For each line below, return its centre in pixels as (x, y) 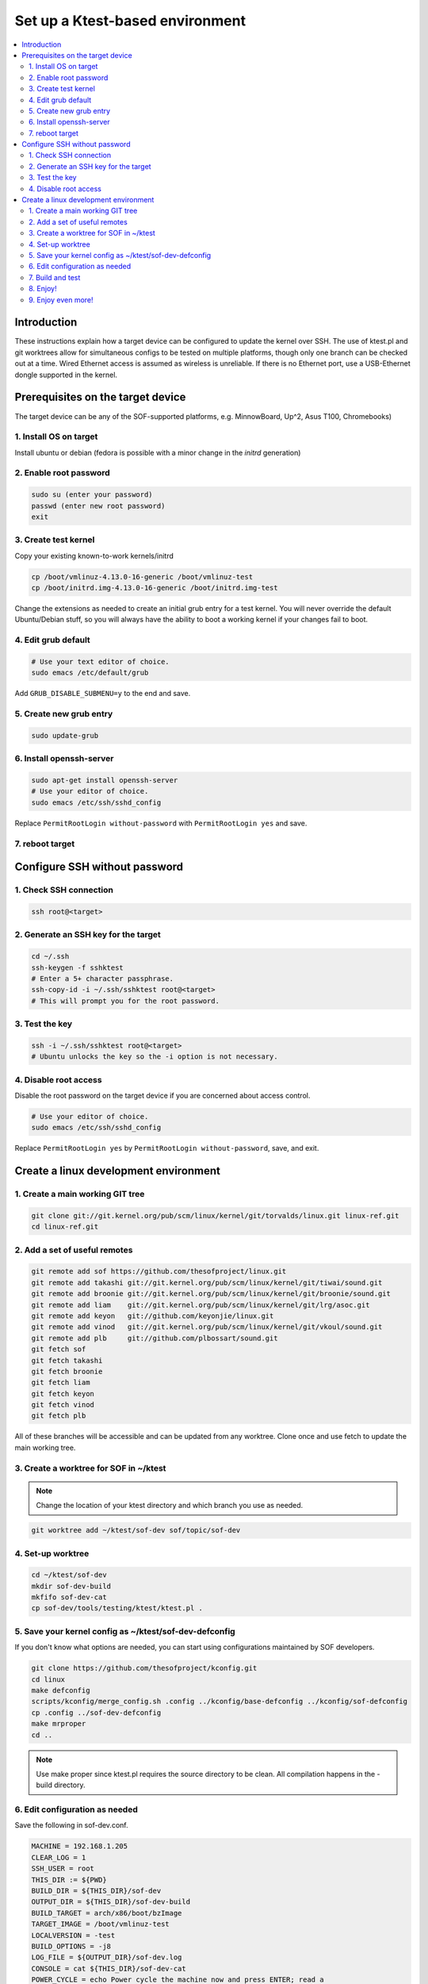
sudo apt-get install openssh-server (105, 781)
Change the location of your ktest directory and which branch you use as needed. (170, 1505)
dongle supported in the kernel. (66, 375)
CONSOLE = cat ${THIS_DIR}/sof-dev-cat (109, 1969)
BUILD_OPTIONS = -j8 (71, 1946)
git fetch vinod (63, 1405)
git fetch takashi (67, 1360)
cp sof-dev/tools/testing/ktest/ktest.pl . (117, 1608)
